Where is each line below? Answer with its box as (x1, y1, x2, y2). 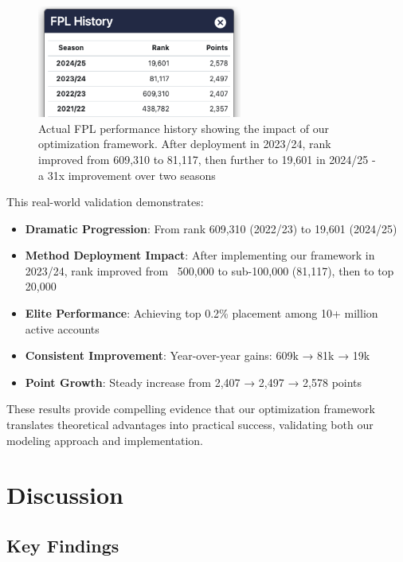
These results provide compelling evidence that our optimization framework (6, 400, 375, 417)
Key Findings (6, 533, 119, 557)
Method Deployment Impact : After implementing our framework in (25, 247, 375, 263)
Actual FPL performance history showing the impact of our (38, 119, 329, 136)
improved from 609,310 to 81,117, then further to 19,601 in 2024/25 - (38, 150, 376, 167)
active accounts (25, 320, 100, 337)
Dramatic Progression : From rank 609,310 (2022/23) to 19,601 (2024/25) (25, 220, 397, 236)
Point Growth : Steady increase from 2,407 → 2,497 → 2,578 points (25, 373, 362, 390)
